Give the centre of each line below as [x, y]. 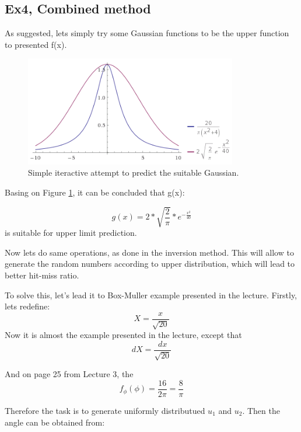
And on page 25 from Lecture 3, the [69, 374]
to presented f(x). [36, 44]
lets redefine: [27, 306]
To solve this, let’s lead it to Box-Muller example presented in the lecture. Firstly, [151, 295]
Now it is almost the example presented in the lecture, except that [123, 335]
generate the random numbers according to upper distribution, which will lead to [150, 264]
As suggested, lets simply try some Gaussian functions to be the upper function [147, 33]
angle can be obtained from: [55, 422]
